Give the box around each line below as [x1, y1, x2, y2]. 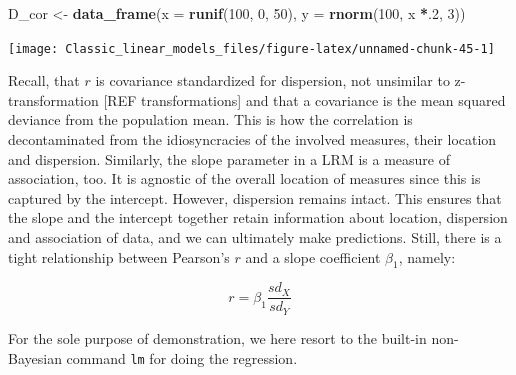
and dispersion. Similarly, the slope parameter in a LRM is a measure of [8, 148, 450, 169]
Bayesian [8, 347, 62, 368]
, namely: [398, 246, 456, 267]
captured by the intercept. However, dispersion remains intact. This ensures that [8, 187, 502, 208]
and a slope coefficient [245, 246, 381, 267]
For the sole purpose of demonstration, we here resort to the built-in [8, 327, 427, 348]
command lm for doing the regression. [66, 347, 298, 368]
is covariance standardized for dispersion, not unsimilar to [95, 70, 450, 91]
